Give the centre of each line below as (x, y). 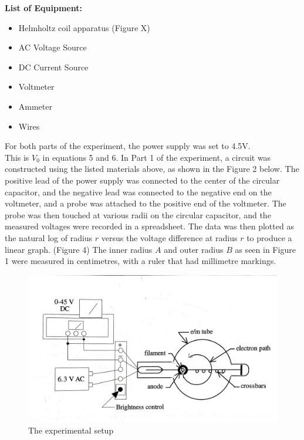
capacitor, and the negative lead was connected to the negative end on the (138, 192)
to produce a (269, 237)
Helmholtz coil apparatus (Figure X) (84, 27)
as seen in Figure (265, 249)
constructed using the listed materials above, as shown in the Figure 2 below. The (152, 169)
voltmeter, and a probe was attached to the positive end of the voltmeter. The (146, 203)
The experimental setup (71, 430)
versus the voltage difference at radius (169, 237)
